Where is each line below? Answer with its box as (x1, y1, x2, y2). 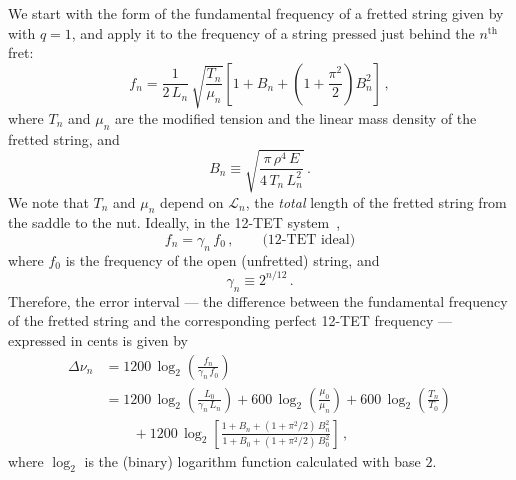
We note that (8, 191, 89, 212)
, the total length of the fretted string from (245, 191, 507, 212)
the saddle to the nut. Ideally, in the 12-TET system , (8, 212, 341, 233)
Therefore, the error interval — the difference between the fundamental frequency (8, 290, 508, 311)
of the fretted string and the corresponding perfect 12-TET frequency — (8, 310, 452, 331)
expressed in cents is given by (8, 329, 188, 350)
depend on (160, 191, 224, 212)
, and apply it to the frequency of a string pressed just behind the (71, 22, 475, 43)
